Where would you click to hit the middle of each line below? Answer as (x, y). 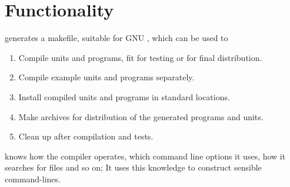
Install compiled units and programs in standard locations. (124, 96)
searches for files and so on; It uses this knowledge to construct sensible (133, 167)
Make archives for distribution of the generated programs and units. (141, 116)
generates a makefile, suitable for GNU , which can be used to (116, 38)
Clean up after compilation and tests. (86, 136)
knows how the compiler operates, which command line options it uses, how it (145, 156)
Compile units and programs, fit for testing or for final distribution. (140, 57)
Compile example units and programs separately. (106, 77)
